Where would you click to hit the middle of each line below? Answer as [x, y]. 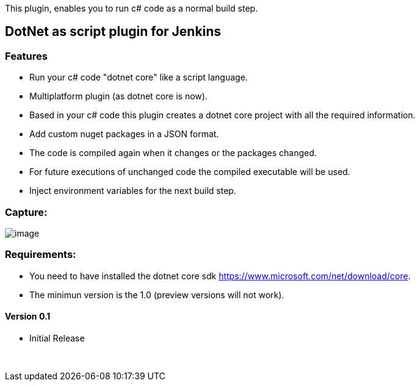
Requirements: [41, 255]
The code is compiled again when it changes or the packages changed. [173, 153]
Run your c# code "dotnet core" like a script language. [139, 77]
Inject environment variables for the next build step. [133, 191]
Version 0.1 [28, 316]
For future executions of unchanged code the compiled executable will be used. [190, 172]
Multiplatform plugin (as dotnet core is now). [118, 96]
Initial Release [57, 338]
